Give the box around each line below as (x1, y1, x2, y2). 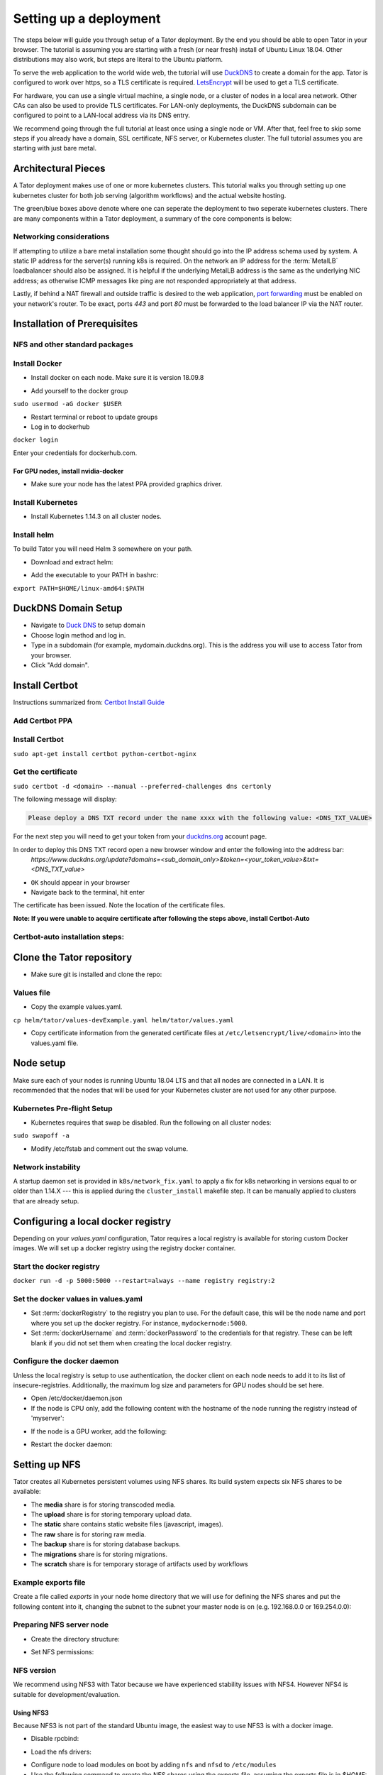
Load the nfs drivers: (30, 1747, 92, 1756)
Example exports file (13, 1577, 86, 1587)
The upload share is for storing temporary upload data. (30, 1510, 192, 1519)
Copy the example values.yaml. (30, 1003, 123, 1011)
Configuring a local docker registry (13, 1215, 172, 1228)
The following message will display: (13, 795, 117, 804)
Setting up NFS (13, 1458, 81, 1470)
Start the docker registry (13, 1261, 101, 1271)
